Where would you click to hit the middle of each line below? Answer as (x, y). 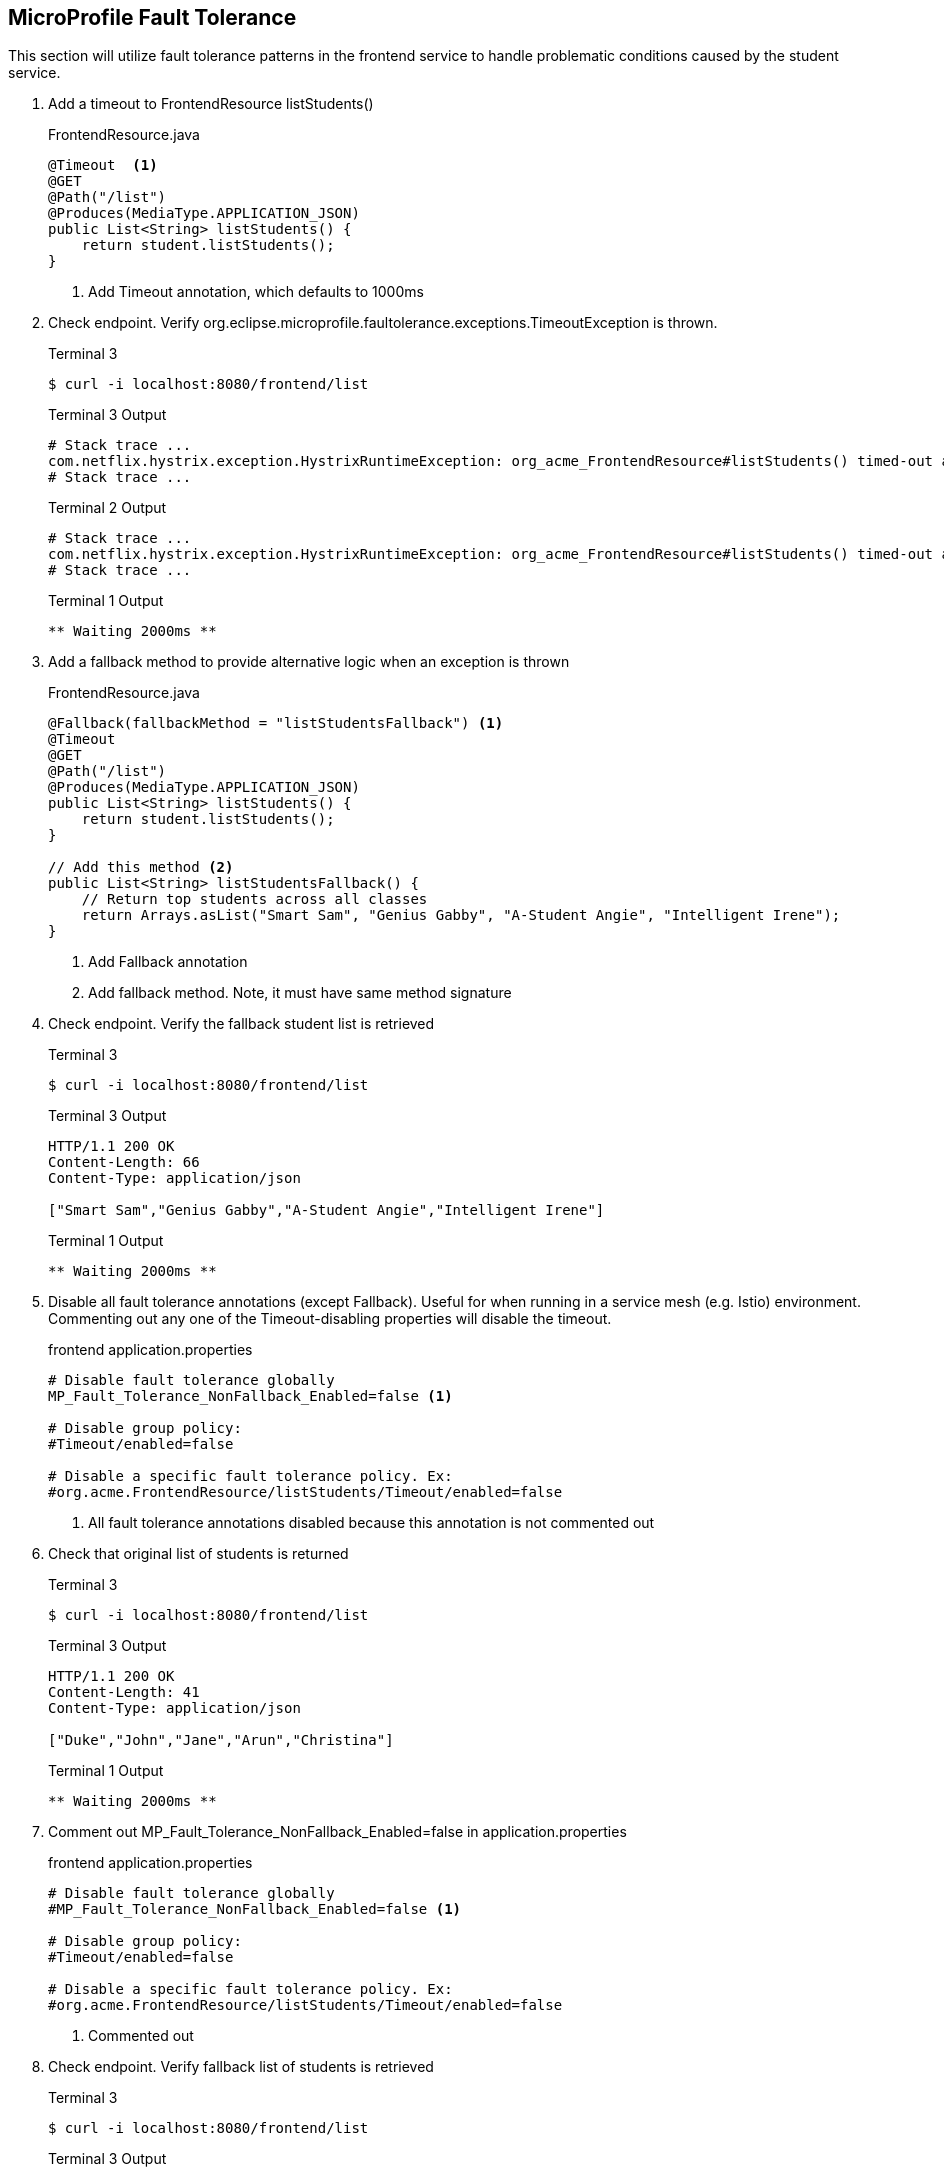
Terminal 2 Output (107, 508)
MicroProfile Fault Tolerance (152, 17)
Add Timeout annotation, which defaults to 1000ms (256, 292)
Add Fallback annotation (168, 962)
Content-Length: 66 (124, 1162)
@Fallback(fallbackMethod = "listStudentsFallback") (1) (276, 723)
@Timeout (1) (103, 165)
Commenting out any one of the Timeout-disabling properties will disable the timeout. (330, 1319)
